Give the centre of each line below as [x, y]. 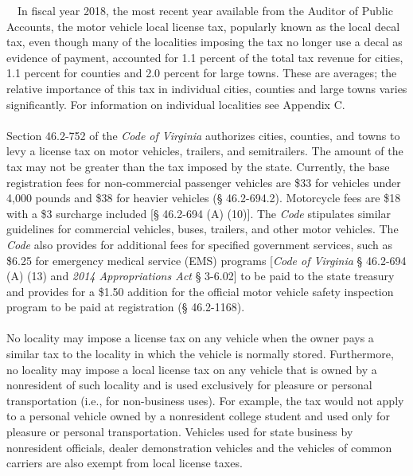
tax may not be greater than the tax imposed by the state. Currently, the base [198, 166]
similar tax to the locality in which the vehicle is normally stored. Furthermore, [200, 354]
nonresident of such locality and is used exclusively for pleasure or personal [189, 385]
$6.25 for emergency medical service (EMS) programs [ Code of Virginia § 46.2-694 [206, 260]
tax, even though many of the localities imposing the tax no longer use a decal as [205, 42]
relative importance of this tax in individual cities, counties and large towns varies [207, 88]
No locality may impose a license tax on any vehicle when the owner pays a [190, 338]
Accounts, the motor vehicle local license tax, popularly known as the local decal [203, 26]
